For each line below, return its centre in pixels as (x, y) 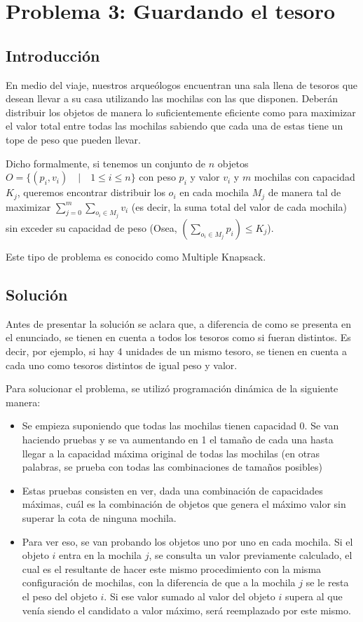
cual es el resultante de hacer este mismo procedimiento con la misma (172, 568)
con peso (157, 177)
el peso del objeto (60, 596)
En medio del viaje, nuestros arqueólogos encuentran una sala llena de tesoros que (182, 84)
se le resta (327, 582)
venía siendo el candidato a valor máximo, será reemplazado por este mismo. (186, 610)
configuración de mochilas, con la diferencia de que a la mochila (159, 582)
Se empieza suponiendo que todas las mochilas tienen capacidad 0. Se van (180, 426)
